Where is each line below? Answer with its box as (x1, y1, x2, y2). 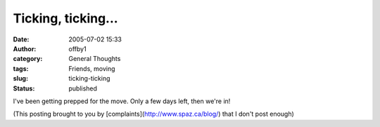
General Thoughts (68, 55, 121, 63)
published (68, 84, 98, 93)
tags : (13, 64, 29, 73)
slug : (13, 74, 28, 83)
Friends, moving (68, 64, 115, 73)
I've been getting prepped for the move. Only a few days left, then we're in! (13, 97, 231, 105)
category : (13, 55, 43, 63)
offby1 (68, 44, 87, 53)
